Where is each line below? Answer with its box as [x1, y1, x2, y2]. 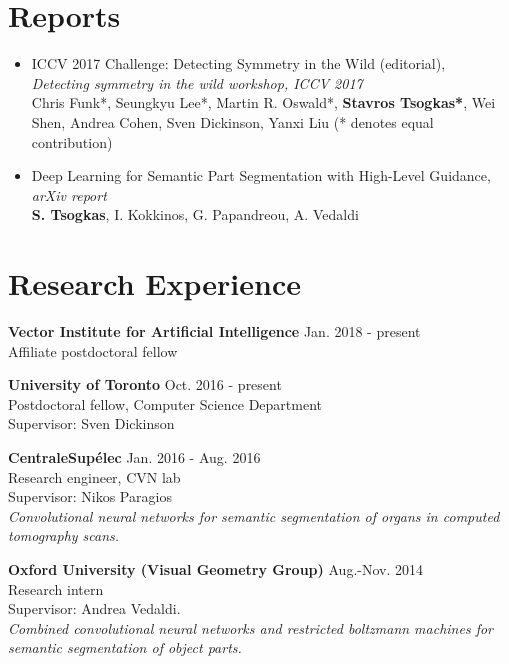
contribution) [31, 131, 113, 152]
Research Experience [8, 263, 301, 304]
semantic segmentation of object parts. [8, 637, 242, 658]
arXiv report [31, 184, 107, 205]
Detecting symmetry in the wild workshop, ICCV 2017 [31, 72, 363, 93]
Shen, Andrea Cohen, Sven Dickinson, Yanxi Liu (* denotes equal [31, 111, 434, 132]
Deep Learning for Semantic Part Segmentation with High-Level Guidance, [31, 165, 491, 186]
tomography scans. [8, 525, 120, 546]
